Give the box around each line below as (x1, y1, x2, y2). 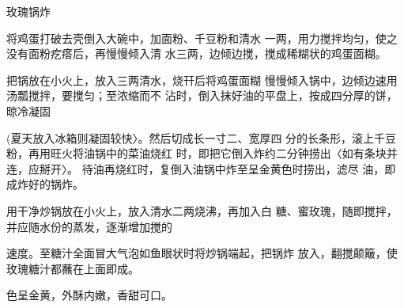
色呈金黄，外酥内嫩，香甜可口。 (6, 287, 172, 303)
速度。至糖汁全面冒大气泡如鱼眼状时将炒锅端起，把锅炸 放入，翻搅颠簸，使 (6, 245, 398, 261)
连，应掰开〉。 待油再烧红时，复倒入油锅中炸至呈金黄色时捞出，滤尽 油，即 (6, 160, 396, 177)
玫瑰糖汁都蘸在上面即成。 (6, 260, 139, 276)
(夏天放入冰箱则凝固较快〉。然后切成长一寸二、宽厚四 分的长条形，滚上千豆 (6, 129, 397, 146)
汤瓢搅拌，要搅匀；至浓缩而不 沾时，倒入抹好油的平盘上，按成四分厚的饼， (6, 87, 398, 104)
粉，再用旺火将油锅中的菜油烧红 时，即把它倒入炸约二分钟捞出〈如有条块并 (6, 145, 398, 162)
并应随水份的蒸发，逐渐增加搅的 (6, 218, 172, 234)
